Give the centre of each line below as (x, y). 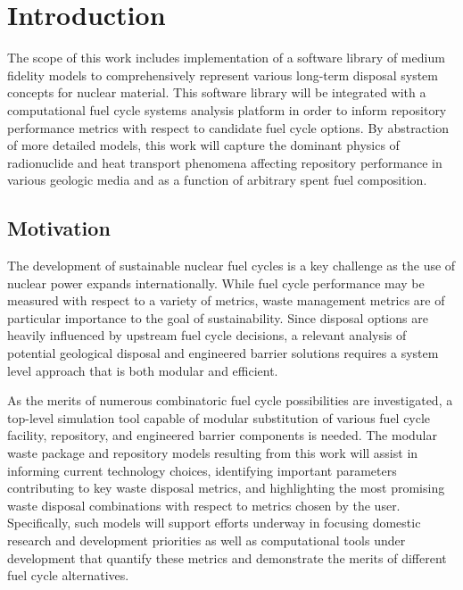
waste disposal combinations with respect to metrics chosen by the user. (204, 505)
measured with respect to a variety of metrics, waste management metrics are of (226, 300)
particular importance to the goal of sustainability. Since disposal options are (218, 317)
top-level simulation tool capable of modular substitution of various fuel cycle (219, 417)
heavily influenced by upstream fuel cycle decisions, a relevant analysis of (207, 335)
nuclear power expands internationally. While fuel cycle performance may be (216, 283)
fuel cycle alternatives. (68, 575)
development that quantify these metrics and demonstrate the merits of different (227, 557)
